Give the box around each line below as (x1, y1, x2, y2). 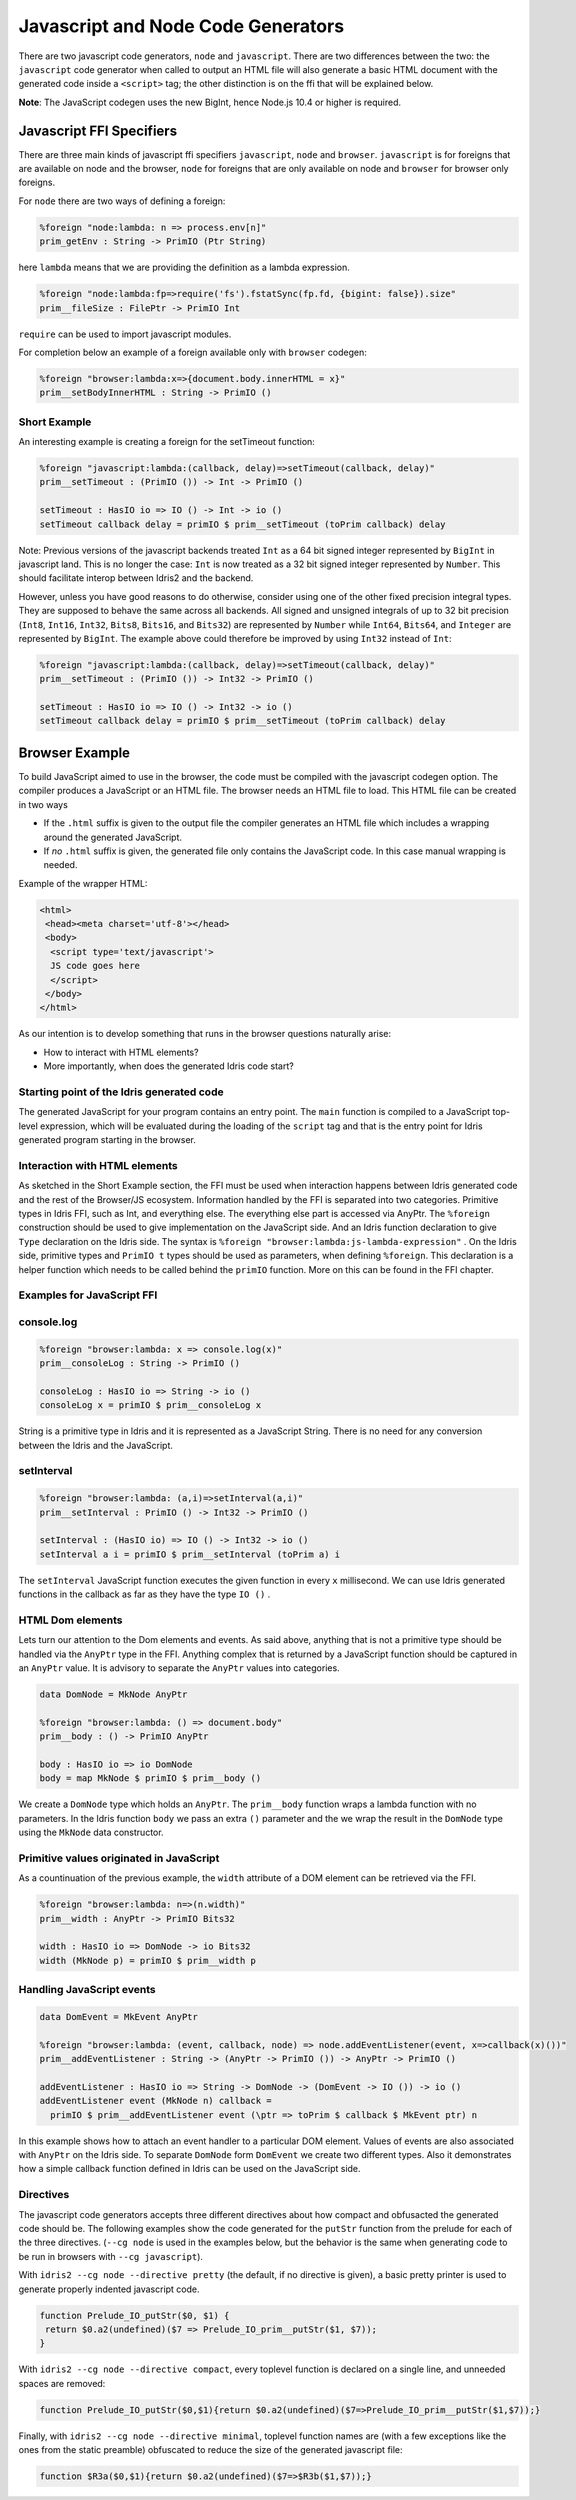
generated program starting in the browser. (18, 1134, 197, 1146)
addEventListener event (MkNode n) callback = (39, 2095, 272, 2107)
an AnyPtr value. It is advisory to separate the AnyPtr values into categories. (18, 1662, 340, 1674)
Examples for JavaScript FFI (18, 1288, 158, 1302)
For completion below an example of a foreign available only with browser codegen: (18, 346, 367, 358)
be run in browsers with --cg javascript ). (18, 2250, 204, 2262)
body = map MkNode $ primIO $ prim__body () (39, 1773, 262, 1784)
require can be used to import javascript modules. (18, 328, 232, 340)
